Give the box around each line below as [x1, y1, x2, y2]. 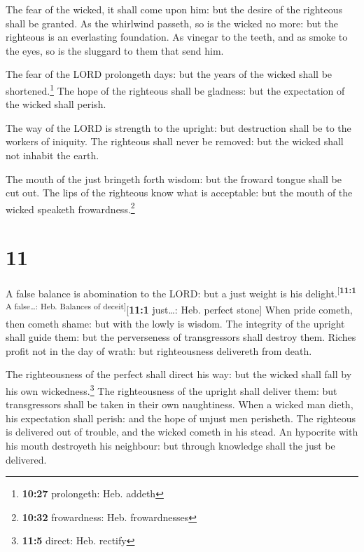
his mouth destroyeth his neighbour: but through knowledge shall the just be [6, 438, 335, 453]
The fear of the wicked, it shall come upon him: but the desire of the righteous [6, 2, 342, 16]
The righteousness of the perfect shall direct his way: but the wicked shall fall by [6, 367, 352, 382]
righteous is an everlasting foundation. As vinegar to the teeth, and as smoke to [6, 29, 348, 44]
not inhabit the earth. [6, 148, 99, 162]
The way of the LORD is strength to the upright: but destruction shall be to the [6, 120, 351, 135]
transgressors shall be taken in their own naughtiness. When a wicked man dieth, [6, 397, 353, 412]
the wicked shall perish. [6, 97, 106, 112]
